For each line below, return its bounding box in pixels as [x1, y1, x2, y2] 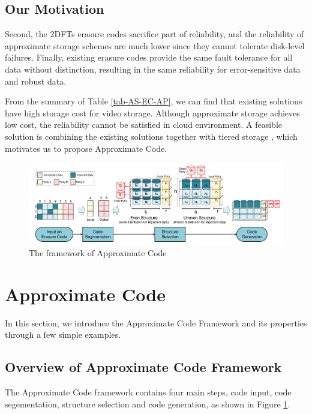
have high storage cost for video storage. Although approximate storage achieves [5, 106, 300, 119]
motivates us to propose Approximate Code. [5, 142, 167, 154]
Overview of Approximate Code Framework [5, 358, 282, 376]
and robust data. [5, 74, 67, 87]
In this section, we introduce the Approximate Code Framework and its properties [5, 316, 307, 329]
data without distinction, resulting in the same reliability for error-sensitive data [5, 62, 301, 75]
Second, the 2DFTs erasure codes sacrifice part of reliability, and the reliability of [5, 28, 304, 40]
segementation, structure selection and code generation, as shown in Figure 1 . [5, 397, 290, 410]
